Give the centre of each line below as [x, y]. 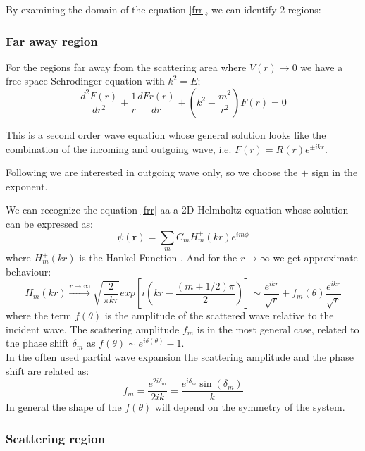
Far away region [52, 41]
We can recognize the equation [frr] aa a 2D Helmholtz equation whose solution [177, 210]
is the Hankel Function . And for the [158, 258]
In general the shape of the [64, 407]
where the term [39, 315]
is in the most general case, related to [278, 329]
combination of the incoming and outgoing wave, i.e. [119, 148]
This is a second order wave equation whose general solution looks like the [166, 135]
